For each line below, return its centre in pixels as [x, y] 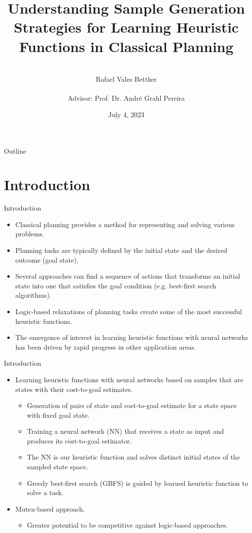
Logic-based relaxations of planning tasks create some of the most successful [129, 311]
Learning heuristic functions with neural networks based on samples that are [129, 379]
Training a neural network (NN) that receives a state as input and [126, 431]
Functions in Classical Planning [126, 46]
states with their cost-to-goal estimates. [74, 389]
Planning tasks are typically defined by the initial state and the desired [121, 250]
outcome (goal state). [47, 259]
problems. [30, 234]
